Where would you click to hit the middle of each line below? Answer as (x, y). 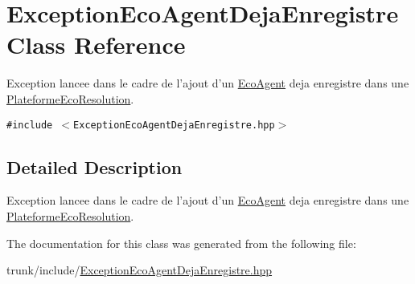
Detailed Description (95, 166)
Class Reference (96, 45)
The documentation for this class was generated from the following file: (181, 243)
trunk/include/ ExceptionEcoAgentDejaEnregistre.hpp (140, 270)
